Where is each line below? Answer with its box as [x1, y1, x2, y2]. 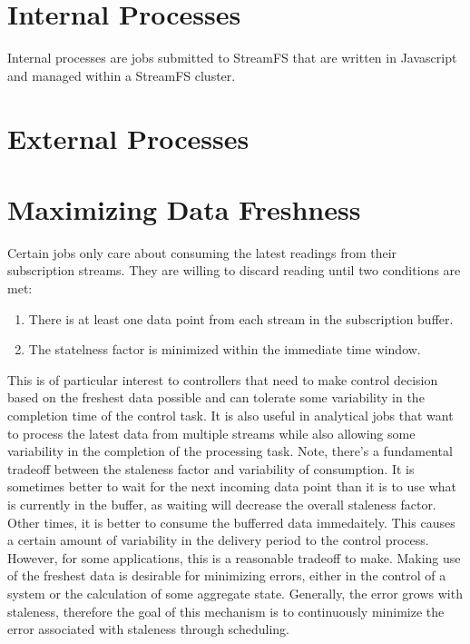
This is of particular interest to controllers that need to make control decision [7, 370, 438, 389]
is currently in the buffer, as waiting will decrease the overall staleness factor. [7, 494, 436, 513]
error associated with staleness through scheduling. [7, 619, 289, 639]
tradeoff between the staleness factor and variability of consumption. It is [7, 459, 415, 478]
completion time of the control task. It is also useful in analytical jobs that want [7, 405, 454, 424]
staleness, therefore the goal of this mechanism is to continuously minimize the [7, 601, 445, 620]
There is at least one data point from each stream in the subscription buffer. [28, 309, 454, 328]
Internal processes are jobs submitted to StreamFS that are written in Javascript [7, 48, 457, 67]
